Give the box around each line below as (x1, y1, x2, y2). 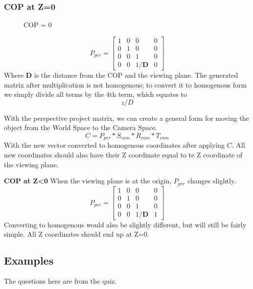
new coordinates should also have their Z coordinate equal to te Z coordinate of (4, 149, 243, 159)
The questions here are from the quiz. (4, 276, 117, 286)
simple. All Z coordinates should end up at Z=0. (4, 229, 149, 239)
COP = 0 (23, 20, 52, 30)
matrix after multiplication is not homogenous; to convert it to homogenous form (4, 79, 247, 89)
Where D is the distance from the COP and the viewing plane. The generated (4, 69, 238, 80)
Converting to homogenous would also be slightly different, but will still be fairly (4, 219, 247, 229)
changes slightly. (187, 176, 236, 186)
